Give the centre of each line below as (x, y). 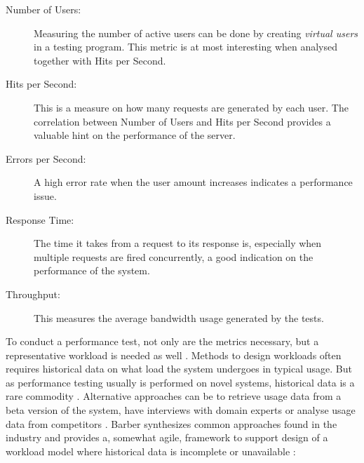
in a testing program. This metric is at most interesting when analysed (186, 47)
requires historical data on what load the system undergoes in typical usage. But (179, 369)
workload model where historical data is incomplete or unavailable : (151, 451)
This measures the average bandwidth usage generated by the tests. (179, 317)
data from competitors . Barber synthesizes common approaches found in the (171, 423)
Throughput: (33, 294)
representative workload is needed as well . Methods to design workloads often (174, 355)
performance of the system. (92, 270)
